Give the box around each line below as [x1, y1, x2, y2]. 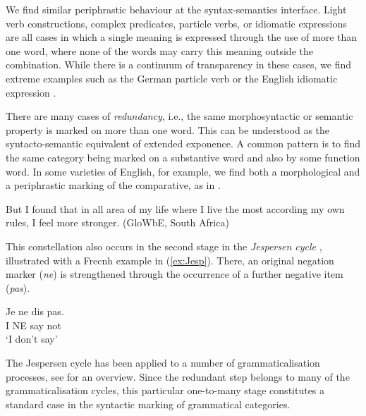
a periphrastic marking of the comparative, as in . [6, 178, 221, 192]
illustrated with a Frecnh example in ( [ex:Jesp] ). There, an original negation [6, 252, 334, 267]
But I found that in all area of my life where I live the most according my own [6, 201, 345, 216]
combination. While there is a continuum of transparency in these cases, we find [6, 57, 352, 72]
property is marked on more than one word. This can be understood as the [6, 122, 330, 137]
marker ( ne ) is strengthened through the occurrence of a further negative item [6, 267, 343, 281]
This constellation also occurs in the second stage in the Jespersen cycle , [6, 238, 322, 253]
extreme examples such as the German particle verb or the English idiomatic [6, 71, 338, 85]
